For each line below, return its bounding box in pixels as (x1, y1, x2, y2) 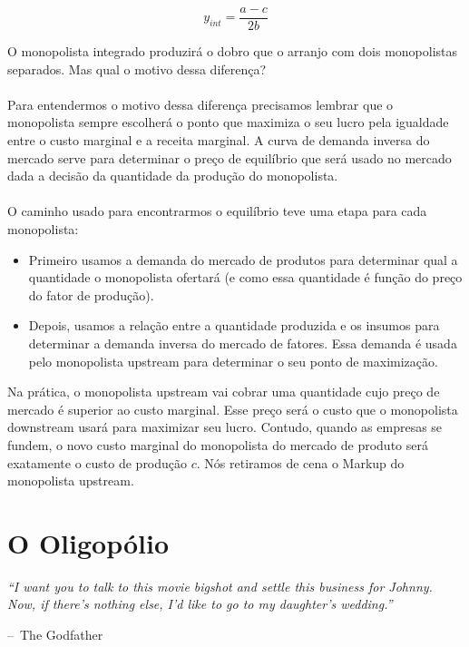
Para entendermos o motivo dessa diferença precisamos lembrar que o (7, 94, 394, 113)
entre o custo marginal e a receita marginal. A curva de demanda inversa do (7, 131, 430, 150)
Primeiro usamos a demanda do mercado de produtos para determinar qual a (28, 250, 458, 269)
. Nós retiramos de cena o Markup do (196, 453, 405, 472)
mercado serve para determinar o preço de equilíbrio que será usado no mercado (7, 148, 452, 167)
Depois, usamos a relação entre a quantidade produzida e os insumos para (28, 316, 440, 335)
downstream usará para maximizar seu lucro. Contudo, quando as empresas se (7, 417, 443, 436)
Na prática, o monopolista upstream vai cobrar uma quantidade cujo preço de (7, 382, 440, 401)
